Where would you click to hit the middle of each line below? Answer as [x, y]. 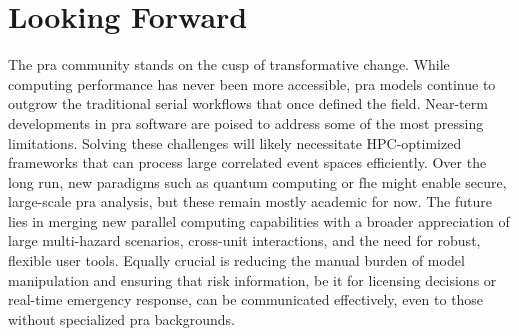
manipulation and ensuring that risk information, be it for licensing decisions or [252, 279]
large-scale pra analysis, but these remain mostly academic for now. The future [250, 201]
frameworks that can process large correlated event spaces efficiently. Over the [247, 162]
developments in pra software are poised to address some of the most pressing [246, 122]
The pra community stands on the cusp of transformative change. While [229, 64]
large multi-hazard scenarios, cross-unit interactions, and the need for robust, [244, 240]
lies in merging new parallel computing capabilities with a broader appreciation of [259, 220]
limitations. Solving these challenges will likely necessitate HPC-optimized [235, 142]
